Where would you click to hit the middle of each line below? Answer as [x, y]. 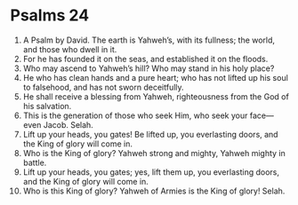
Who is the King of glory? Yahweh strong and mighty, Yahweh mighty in [154, 153]
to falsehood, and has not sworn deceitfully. [104, 87]
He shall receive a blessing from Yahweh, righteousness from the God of [156, 96]
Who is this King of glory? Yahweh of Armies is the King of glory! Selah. [154, 191]
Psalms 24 [50, 16]
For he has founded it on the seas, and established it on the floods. [145, 59]
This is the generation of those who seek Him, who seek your [135, 115]
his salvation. [47, 106]
